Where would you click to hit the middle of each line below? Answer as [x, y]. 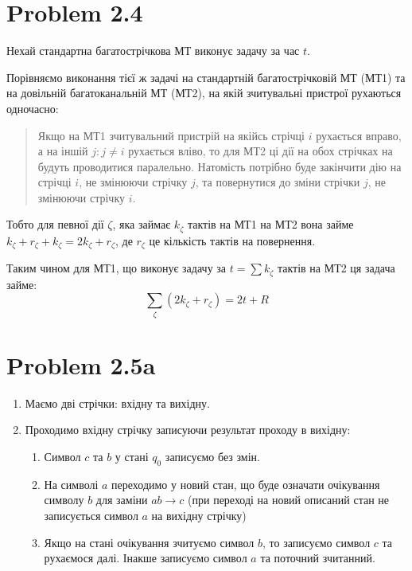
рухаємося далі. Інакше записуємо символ [146, 558]
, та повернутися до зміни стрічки [278, 182]
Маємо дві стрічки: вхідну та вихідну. [117, 403]
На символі [71, 484]
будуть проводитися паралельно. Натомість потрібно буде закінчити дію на [220, 166]
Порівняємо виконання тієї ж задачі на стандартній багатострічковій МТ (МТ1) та [206, 77]
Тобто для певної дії [55, 224]
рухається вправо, [359, 135]
